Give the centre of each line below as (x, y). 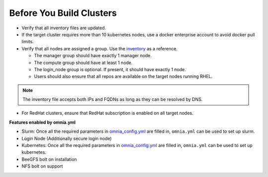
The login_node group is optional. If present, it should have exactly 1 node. (110, 69)
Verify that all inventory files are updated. (64, 28)
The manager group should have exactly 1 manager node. (93, 56)
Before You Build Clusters (63, 13)
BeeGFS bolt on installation (49, 159)
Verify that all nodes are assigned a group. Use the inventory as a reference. (100, 48)
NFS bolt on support (42, 166)
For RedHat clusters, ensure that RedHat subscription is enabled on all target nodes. (107, 113)
